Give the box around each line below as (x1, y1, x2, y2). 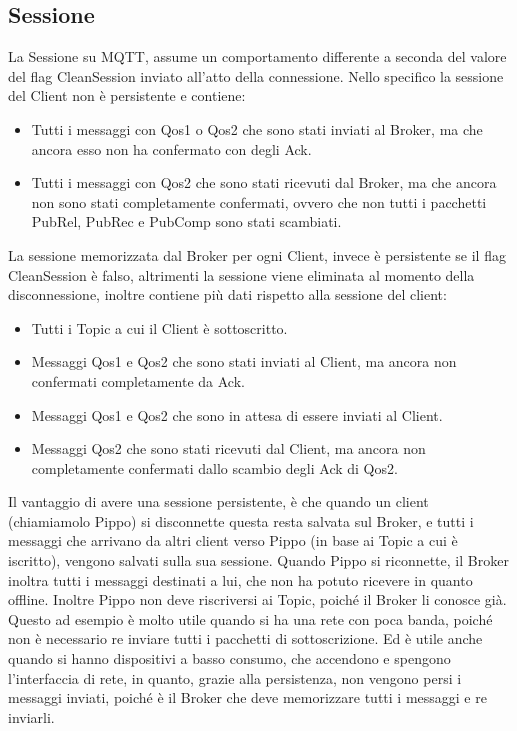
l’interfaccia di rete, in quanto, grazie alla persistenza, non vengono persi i (8, 667, 462, 688)
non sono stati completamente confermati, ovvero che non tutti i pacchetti (31, 191, 487, 212)
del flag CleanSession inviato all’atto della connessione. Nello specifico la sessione (8, 65, 504, 86)
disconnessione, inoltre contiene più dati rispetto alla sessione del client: (8, 284, 447, 305)
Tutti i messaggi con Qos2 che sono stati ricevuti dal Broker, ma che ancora (31, 172, 497, 193)
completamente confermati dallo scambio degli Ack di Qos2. (31, 457, 398, 478)
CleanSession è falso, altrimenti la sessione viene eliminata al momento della (8, 264, 475, 285)
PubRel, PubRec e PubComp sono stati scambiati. (31, 211, 342, 232)
